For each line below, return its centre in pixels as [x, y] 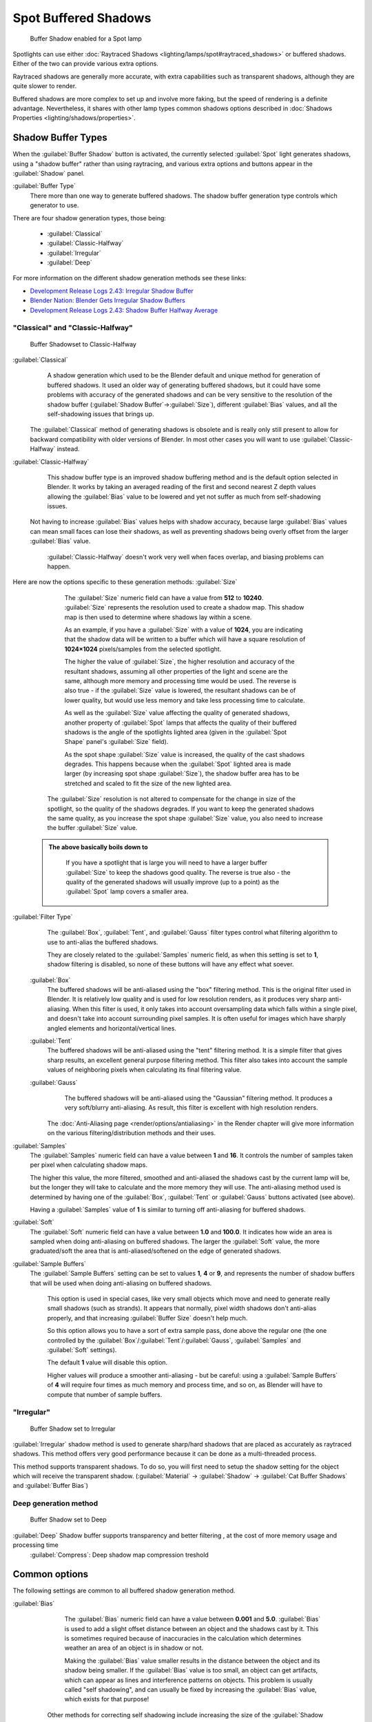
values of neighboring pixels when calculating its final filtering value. [144, 1070]
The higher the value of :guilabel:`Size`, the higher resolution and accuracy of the [180, 662]
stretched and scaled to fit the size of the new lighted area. [148, 783]
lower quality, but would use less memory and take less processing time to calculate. [185, 700]
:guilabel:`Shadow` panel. [49, 173]
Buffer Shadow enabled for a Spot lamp [86, 39]
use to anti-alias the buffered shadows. [103, 942]
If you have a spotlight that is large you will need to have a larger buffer [167, 863]
